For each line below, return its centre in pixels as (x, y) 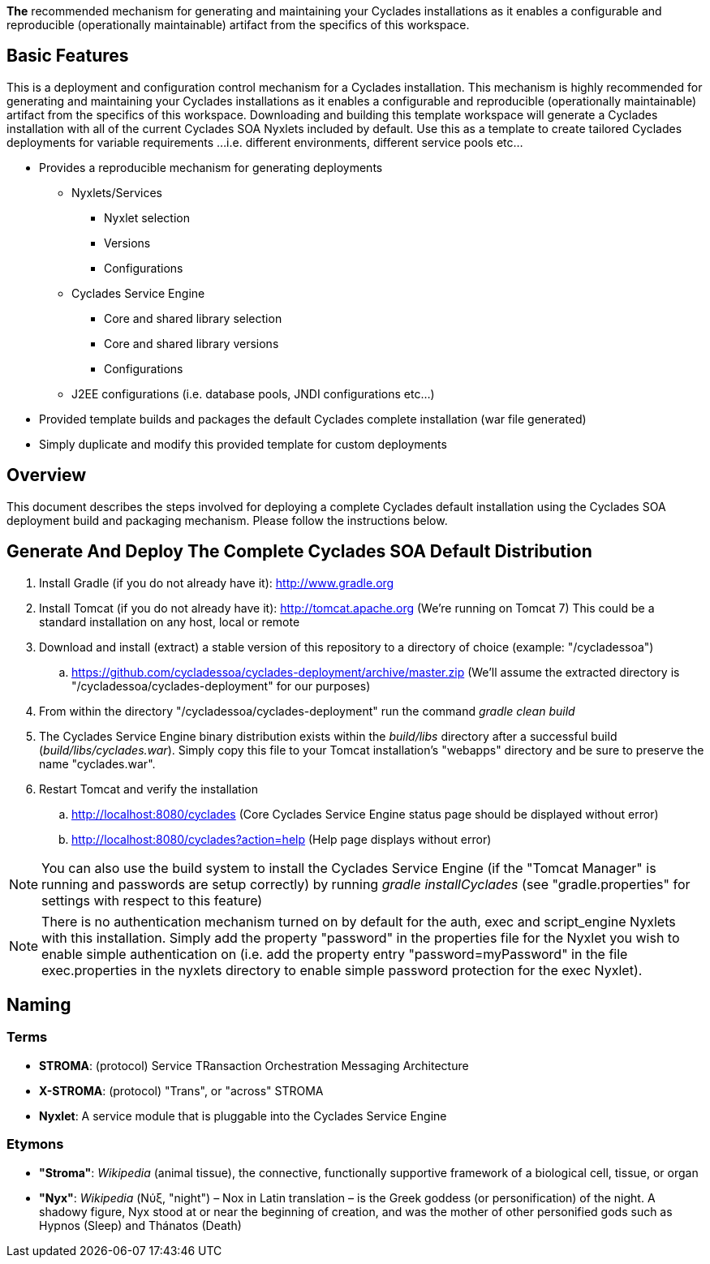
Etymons (35, 1144)
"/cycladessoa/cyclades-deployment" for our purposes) (221, 686)
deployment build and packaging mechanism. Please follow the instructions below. (227, 520)
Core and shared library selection (193, 318)
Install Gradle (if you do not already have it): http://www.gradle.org (217, 583)
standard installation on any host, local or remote (170, 621)
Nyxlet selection (147, 217)
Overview (47, 475)
